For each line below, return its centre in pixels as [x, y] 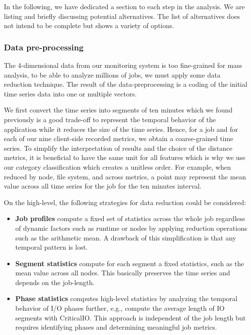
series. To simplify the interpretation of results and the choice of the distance [118, 148]
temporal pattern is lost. [51, 247]
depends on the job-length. [55, 282]
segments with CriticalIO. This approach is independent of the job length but [131, 317]
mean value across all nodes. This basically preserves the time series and [123, 273]
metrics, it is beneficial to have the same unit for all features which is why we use [125, 157]
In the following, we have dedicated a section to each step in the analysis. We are [124, 6]
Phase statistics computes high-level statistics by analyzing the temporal [126, 298]
